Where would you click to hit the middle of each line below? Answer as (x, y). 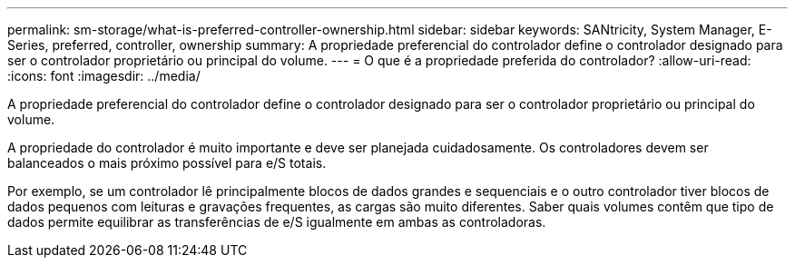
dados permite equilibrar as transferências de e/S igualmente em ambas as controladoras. (277, 222)
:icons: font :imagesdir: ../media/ (104, 76)
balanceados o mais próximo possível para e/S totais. (167, 163)
